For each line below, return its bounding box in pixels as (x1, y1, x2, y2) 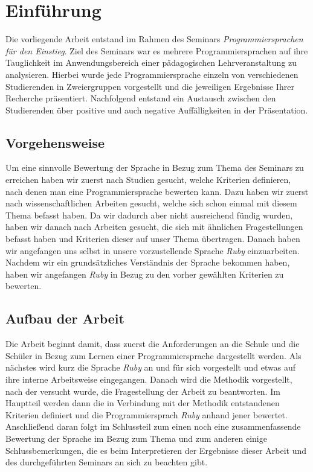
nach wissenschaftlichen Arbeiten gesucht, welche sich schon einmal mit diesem (5, 197, 297, 209)
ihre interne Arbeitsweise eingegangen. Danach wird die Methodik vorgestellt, (5, 373, 292, 385)
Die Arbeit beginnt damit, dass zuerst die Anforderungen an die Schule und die (5, 337, 300, 350)
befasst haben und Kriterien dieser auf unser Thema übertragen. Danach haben (5, 232, 300, 245)
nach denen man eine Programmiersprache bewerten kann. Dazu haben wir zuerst (5, 185, 309, 197)
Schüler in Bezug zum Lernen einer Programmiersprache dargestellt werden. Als (5, 349, 302, 362)
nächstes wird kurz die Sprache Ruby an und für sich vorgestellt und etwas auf (5, 361, 295, 374)
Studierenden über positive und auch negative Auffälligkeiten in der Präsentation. (5, 103, 308, 116)
